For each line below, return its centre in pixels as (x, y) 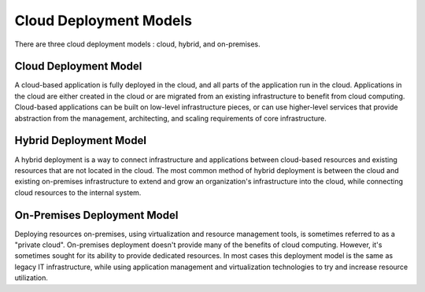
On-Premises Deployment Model (96, 215)
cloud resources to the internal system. (78, 192)
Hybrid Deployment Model (81, 140)
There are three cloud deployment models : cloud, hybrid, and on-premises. (138, 44)
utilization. (31, 278)
